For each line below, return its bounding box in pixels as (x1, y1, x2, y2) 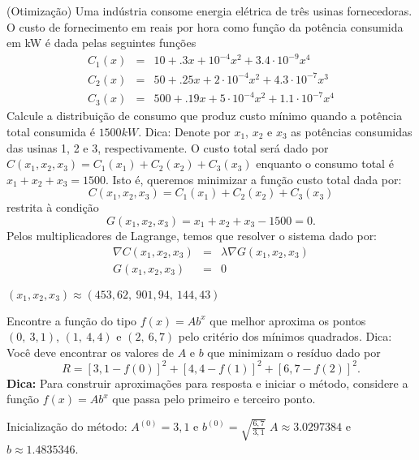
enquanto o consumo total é (256, 155, 394, 172)
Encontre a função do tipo (6, 312, 137, 329)
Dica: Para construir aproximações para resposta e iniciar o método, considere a (6, 374, 408, 391)
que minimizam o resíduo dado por (207, 343, 381, 360)
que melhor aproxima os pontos (209, 312, 366, 329)
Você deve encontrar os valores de (6, 343, 174, 360)
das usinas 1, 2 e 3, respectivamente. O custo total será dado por (6, 139, 329, 156)
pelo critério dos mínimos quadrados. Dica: (178, 328, 392, 345)
